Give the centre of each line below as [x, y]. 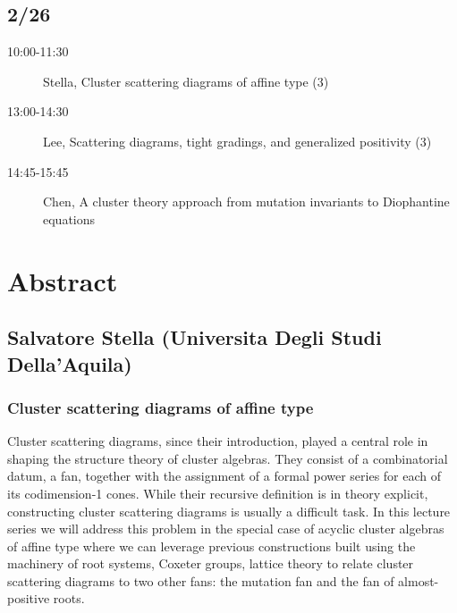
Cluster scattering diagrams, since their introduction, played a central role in [218, 441]
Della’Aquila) [70, 363]
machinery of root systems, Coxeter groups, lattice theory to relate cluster [211, 563]
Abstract [63, 280]
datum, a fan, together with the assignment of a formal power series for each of [224, 476]
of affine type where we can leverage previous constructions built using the [212, 546]
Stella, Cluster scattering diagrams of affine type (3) [186, 81]
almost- [419, 580]
